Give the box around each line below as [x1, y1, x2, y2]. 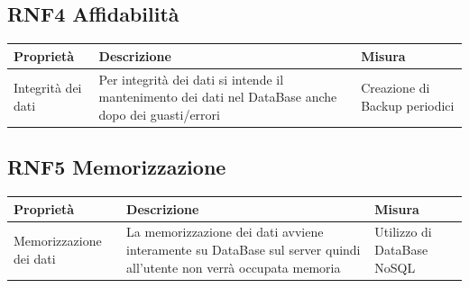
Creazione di [361, 78, 430, 97]
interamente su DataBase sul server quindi [126, 239, 361, 258]
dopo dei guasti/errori [98, 104, 220, 123]
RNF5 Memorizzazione [7, 153, 226, 181]
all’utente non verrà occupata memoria [126, 257, 341, 276]
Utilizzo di [374, 222, 432, 241]
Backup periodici [361, 95, 455, 114]
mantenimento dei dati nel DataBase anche [98, 87, 337, 106]
